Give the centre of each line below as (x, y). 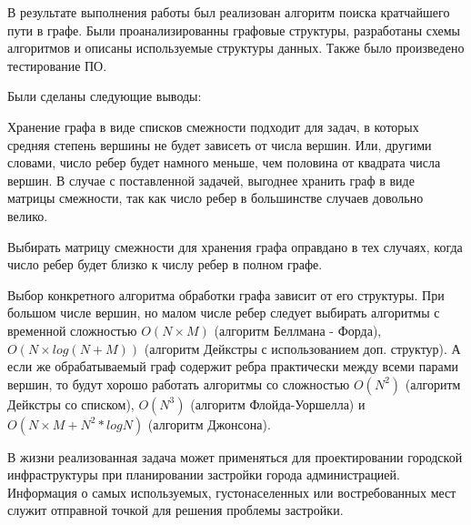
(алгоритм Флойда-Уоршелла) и (278, 404)
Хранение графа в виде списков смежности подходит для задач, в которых (213, 126)
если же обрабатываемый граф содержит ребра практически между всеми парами (233, 366)
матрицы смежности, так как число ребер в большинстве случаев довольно (215, 198)
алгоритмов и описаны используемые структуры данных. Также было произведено (236, 48)
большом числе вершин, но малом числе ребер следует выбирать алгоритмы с (224, 313)
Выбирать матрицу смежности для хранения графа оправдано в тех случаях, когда (235, 246)
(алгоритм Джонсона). (209, 424)
